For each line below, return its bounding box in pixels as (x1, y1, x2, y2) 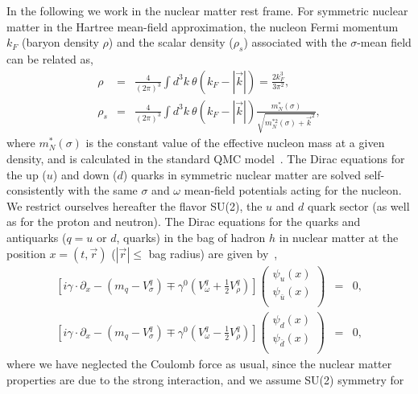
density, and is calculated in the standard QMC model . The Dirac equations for (6, 150, 405, 166)
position (6, 244, 46, 261)
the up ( (6, 166, 47, 183)
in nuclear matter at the (279, 228, 399, 245)
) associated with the (243, 34, 347, 51)
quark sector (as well (307, 197, 410, 214)
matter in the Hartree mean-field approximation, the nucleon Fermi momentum (6, 18, 399, 35)
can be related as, (6, 50, 93, 67)
